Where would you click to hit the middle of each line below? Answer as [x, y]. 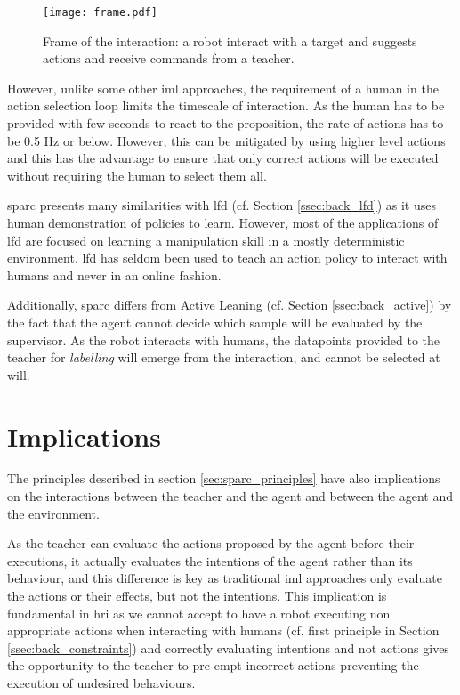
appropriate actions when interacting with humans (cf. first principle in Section [223, 630]
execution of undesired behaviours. [101, 683]
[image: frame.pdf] [100, 12]
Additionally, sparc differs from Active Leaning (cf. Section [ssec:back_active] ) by [230, 305]
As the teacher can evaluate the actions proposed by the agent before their [211, 543]
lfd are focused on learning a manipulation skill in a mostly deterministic [206, 240]
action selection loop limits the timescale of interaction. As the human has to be [226, 105]
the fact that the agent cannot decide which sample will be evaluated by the [215, 322]
